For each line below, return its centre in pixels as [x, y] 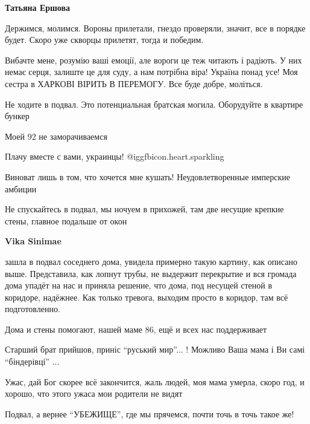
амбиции [21, 188]
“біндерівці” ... [32, 361]
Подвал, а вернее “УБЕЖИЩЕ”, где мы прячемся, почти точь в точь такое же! [150, 413]
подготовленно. [33, 309]
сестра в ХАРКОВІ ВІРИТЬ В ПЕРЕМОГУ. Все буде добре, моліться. [134, 83]
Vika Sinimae [33, 241]
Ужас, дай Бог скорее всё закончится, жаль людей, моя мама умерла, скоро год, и [155, 381]
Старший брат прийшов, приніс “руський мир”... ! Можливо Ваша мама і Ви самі [155, 349]
